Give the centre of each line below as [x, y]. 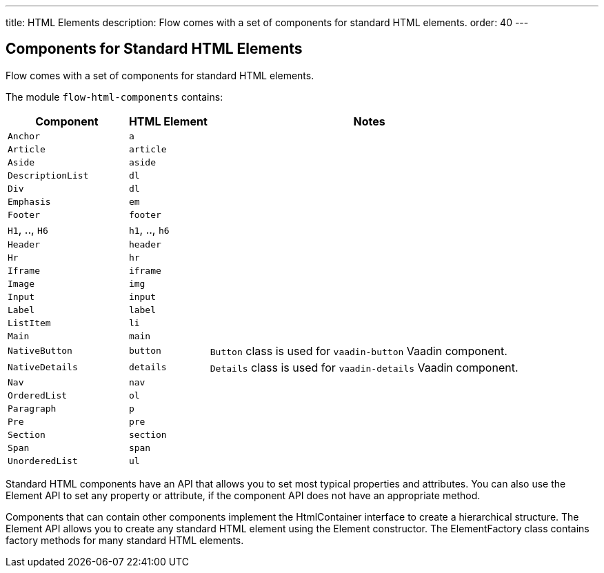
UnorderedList [43, 461]
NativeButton [40, 351]
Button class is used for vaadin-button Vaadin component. [359, 351]
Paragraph [32, 408]
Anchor [24, 136]
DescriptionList [48, 175]
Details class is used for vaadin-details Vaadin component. [364, 367]
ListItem [29, 323]
